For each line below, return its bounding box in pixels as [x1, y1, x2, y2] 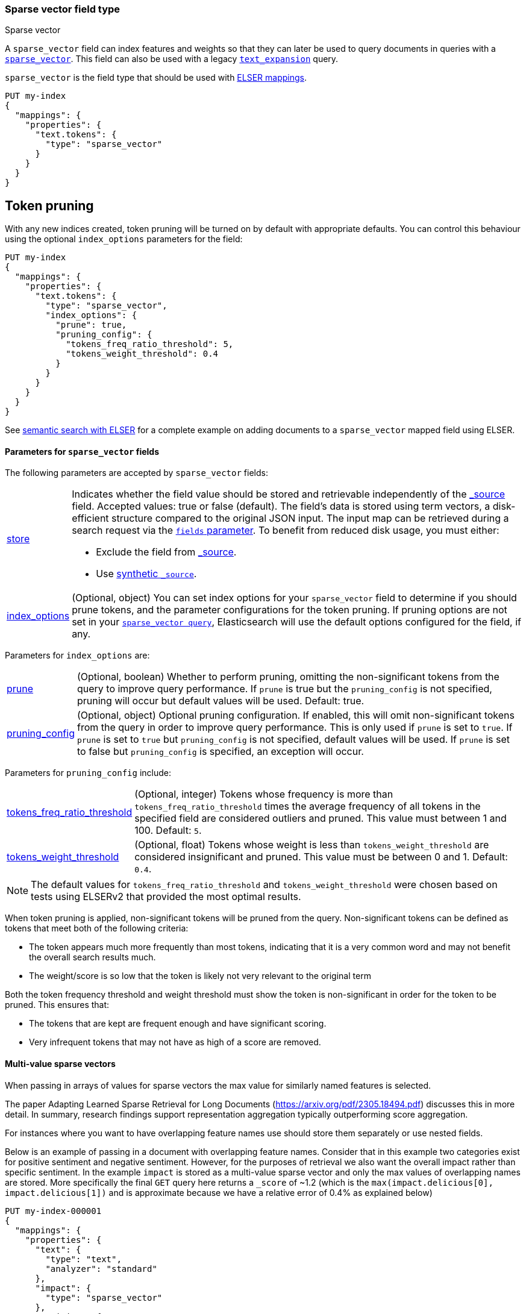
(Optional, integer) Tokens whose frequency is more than [134, 788, 393, 801]
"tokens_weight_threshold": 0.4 [66, 349, 219, 359]
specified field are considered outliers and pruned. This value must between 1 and [134, 812, 507, 825]
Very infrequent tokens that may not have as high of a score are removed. [29, 1037, 321, 1048]
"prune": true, [55, 320, 127, 330]
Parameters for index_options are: [5, 650, 150, 661]
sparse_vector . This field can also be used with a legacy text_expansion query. [5, 54, 339, 64]
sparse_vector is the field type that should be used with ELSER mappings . [5, 72, 307, 83]
